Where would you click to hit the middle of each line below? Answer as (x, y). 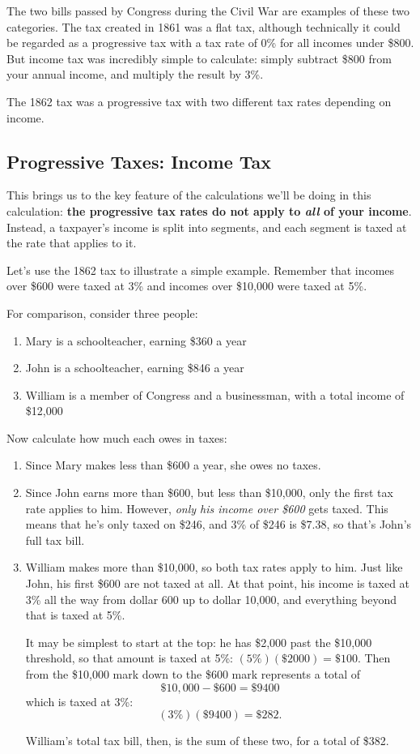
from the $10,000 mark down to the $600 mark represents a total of (193, 674)
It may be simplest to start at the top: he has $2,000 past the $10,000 (199, 642)
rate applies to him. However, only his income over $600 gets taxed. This (207, 508)
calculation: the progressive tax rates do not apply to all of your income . (209, 210)
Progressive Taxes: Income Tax (139, 161)
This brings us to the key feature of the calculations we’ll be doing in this (189, 195)
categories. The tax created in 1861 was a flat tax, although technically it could (204, 26)
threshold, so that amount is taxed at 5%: (129, 658)
